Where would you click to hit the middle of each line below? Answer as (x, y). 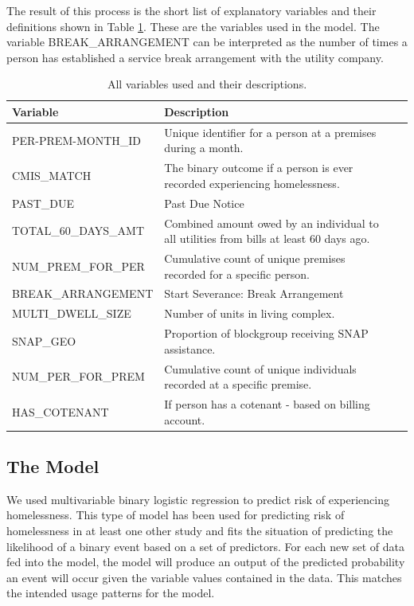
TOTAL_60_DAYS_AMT (78, 231)
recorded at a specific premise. (238, 384)
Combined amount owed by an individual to (271, 223)
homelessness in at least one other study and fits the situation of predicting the (200, 531)
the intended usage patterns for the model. (111, 593)
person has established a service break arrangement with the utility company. (195, 57)
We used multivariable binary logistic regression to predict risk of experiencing (198, 499)
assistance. (190, 348)
